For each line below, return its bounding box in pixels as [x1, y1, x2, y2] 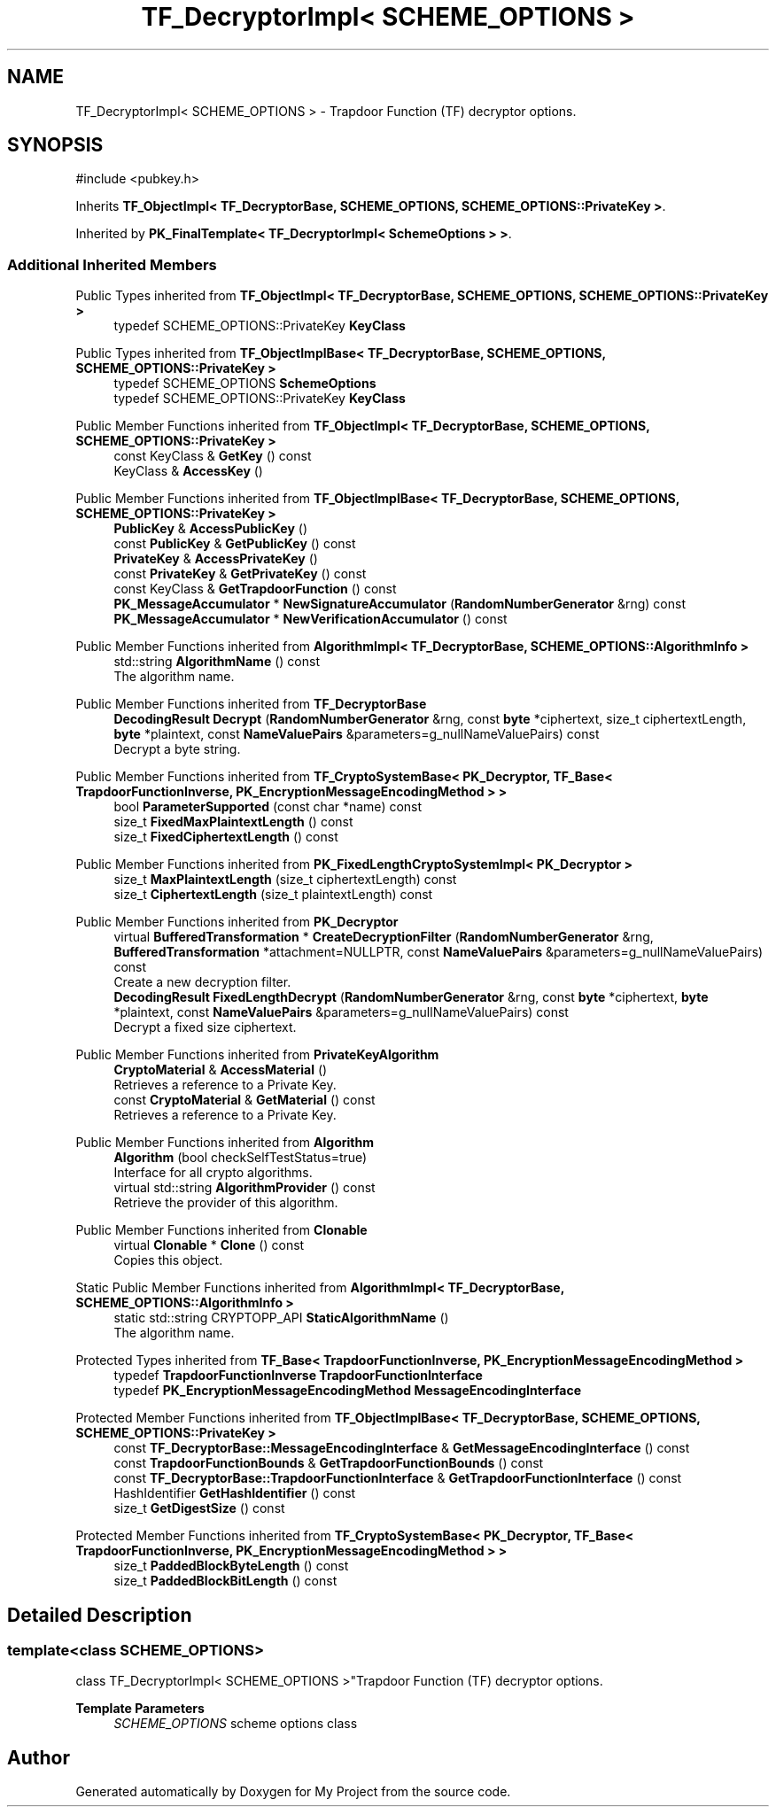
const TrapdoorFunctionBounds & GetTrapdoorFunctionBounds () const [113, 1455, 544, 1471]
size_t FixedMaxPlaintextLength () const [113, 814, 353, 830]
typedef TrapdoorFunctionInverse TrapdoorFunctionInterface [113, 1368, 483, 1384]
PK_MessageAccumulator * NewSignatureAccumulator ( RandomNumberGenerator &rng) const [113, 596, 686, 612]
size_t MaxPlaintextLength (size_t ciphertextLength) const [113, 872, 457, 888]
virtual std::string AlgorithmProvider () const [113, 1180, 376, 1196]
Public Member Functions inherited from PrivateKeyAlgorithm [75, 1047, 439, 1063]
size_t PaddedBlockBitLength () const [113, 1573, 338, 1589]
